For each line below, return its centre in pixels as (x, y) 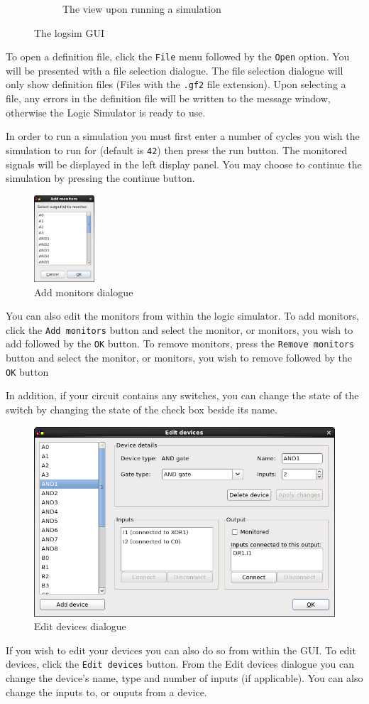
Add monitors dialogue (84, 292)
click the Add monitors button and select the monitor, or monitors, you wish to (180, 329)
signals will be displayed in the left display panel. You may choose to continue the (184, 164)
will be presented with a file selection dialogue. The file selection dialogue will (175, 70)
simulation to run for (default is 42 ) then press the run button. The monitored (177, 150)
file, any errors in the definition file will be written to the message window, (168, 98)
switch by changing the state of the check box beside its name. (142, 409)
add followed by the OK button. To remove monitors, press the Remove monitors (180, 343)
